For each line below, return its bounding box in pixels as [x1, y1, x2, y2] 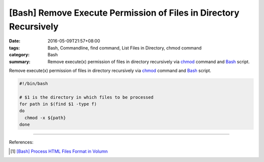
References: [9, 139, 34, 145]
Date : [9, 38, 21, 44]
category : [9, 52, 30, 58]
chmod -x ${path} [24, 115, 66, 120]
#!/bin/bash [19, 81, 48, 86]
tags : [9, 45, 20, 51]
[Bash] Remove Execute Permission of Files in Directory [9, 7, 240, 18]
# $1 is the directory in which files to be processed [19, 94, 154, 100]
